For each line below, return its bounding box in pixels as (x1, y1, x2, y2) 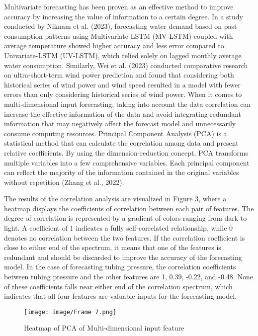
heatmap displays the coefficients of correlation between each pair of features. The (4, 203, 254, 213)
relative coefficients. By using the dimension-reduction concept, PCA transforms (4, 147, 248, 158)
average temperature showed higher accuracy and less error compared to (4, 40, 224, 51)
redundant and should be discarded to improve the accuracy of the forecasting (4, 252, 242, 262)
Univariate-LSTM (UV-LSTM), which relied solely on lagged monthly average (4, 50, 242, 60)
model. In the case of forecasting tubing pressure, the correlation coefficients (4, 261, 236, 272)
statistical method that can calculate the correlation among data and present (4, 138, 239, 148)
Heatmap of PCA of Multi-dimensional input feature (24, 323, 184, 333)
